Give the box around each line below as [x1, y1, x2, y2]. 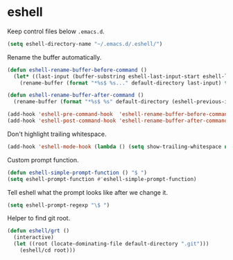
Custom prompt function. [7, 155, 79, 164]
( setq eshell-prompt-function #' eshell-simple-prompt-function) [7, 175, 197, 182]
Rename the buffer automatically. [7, 53, 102, 61]
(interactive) [13, 234, 54, 241]
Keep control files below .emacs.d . [7, 27, 105, 35]
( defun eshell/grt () [7, 227, 70, 234]
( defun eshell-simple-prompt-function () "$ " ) [7, 169, 148, 176]
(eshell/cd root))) [19, 247, 76, 254]
